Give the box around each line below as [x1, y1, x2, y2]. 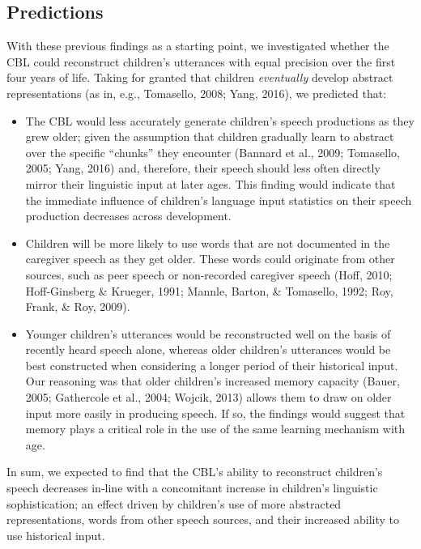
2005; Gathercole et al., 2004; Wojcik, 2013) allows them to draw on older [25, 389, 392, 406]
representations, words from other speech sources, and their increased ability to [6, 511, 399, 528]
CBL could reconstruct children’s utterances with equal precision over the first [6, 53, 396, 70]
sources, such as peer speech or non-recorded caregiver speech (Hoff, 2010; [25, 266, 393, 283]
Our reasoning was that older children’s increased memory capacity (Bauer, [25, 372, 400, 389]
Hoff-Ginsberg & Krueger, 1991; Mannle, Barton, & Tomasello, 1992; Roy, [25, 282, 393, 299]
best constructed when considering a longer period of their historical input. [25, 356, 398, 373]
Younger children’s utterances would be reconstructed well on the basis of [25, 325, 391, 342]
